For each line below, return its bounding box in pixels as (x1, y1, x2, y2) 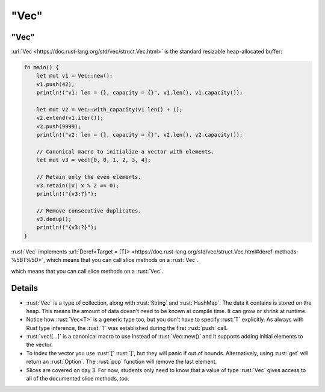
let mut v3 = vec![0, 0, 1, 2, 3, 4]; (36, 157, 151, 164)
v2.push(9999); (36, 123, 81, 129)
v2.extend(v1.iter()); (36, 114, 104, 122)
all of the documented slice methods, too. (26, 375, 129, 382)
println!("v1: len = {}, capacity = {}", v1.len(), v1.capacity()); (36, 89, 243, 96)
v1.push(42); (36, 81, 75, 87)
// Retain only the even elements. (36, 173, 141, 181)
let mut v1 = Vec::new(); (36, 72, 113, 79)
